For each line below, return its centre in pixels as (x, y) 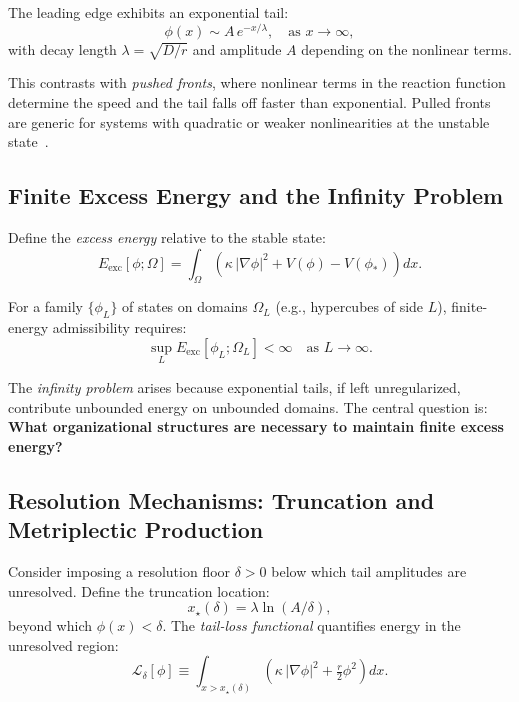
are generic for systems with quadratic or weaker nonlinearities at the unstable (249, 121)
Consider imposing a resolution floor (119, 570)
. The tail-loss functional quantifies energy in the (311, 625)
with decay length (62, 48)
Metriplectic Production (136, 529)
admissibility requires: (119, 327)
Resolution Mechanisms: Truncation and (221, 499)
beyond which (50, 625)
